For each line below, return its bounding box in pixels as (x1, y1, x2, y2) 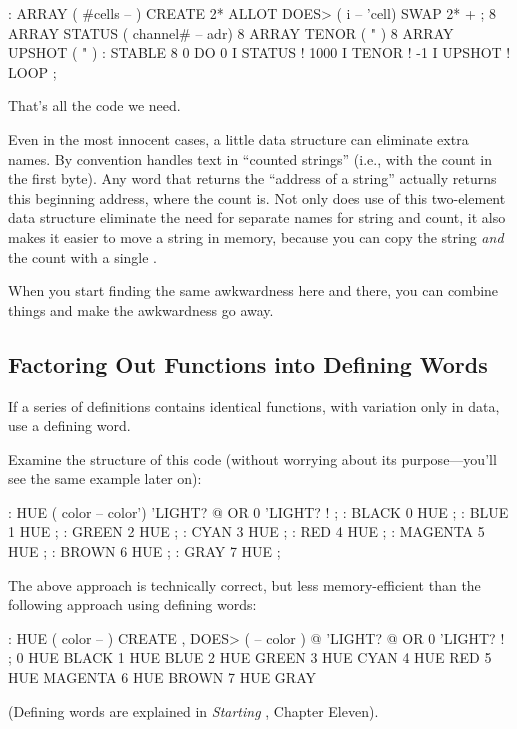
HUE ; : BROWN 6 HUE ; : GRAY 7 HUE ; (8, 541, 281, 562)
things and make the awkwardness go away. (8, 299, 274, 320)
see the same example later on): (8, 468, 202, 489)
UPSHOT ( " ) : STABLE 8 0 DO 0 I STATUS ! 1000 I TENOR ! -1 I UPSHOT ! (8, 42, 511, 63)
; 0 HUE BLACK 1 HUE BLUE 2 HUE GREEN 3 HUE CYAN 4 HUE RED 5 (8, 647, 492, 668)
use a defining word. (8, 415, 131, 436)
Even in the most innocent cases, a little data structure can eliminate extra (8, 128, 469, 149)
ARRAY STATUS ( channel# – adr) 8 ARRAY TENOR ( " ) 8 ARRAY (8, 22, 454, 43)
